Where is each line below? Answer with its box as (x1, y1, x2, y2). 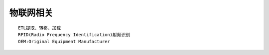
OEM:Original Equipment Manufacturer (18, 39, 111, 45)
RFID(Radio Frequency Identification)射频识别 (18, 32, 131, 37)
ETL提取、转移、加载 (18, 25, 61, 31)
